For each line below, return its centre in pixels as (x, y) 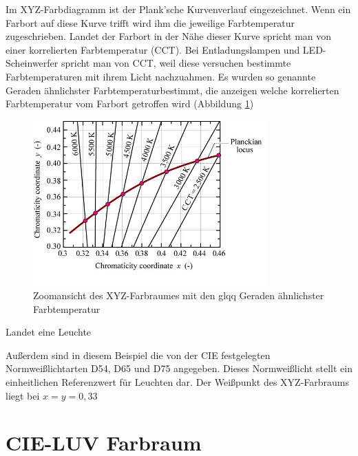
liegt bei (23, 395)
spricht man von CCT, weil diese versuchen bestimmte (176, 63)
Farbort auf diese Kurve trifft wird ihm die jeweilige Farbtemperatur (150, 22)
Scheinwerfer (32, 63)
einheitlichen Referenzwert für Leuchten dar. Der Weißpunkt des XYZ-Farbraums (177, 381)
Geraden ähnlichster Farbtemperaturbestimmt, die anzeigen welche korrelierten (172, 90)
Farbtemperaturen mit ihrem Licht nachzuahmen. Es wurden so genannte (161, 76)
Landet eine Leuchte (49, 332)
